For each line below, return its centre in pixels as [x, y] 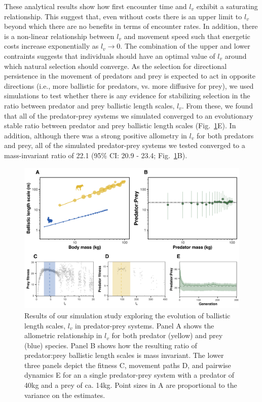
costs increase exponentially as [51, 46]
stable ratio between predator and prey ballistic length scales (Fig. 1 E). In [120, 125]
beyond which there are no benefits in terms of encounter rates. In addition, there [131, 26]
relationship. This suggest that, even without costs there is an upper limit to [123, 16]
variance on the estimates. [65, 395]
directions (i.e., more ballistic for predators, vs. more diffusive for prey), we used [129, 85]
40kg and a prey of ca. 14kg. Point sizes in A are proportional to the [131, 385]
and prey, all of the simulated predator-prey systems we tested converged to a [125, 145]
